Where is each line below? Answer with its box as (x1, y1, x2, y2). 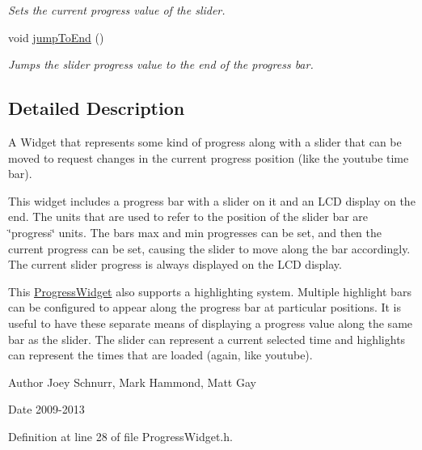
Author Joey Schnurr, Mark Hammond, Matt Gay (8, 373, 256, 390)
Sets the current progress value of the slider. (8, 2, 226, 18)
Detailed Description (8, 96, 185, 121)
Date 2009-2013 (8, 401, 85, 418)
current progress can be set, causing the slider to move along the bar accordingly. (8, 240, 411, 257)
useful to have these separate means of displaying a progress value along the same (8, 314, 413, 331)
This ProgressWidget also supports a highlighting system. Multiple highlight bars (8, 282, 411, 299)
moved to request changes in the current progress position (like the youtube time (8, 149, 409, 166)
